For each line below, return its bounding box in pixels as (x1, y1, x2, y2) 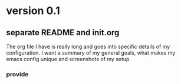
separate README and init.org (6, 28, 120, 38)
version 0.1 (6, 4, 60, 18)
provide (6, 70, 29, 78)
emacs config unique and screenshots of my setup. (6, 56, 131, 62)
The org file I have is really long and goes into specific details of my (6, 43, 170, 50)
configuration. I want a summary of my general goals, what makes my (6, 49, 176, 56)
